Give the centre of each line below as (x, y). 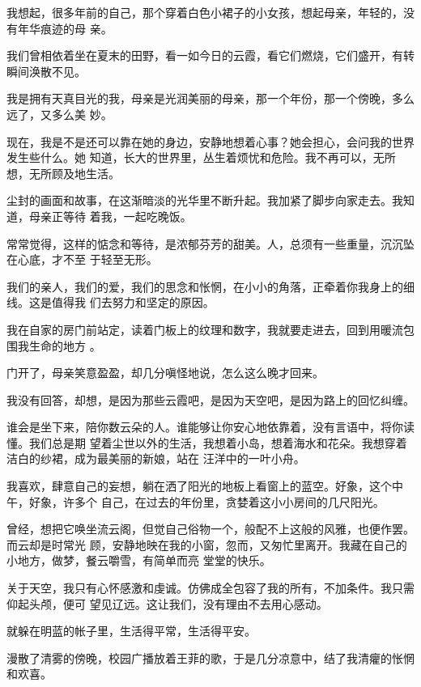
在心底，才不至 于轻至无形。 (82, 259)
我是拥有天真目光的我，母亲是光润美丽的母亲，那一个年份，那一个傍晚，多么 (210, 98)
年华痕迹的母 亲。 (65, 28)
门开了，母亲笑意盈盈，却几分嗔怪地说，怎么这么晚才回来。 (165, 373)
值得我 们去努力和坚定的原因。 (133, 302)
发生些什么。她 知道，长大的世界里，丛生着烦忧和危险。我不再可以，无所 (201, 157)
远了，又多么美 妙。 (60, 114)
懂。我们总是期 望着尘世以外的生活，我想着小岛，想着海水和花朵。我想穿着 (207, 442)
